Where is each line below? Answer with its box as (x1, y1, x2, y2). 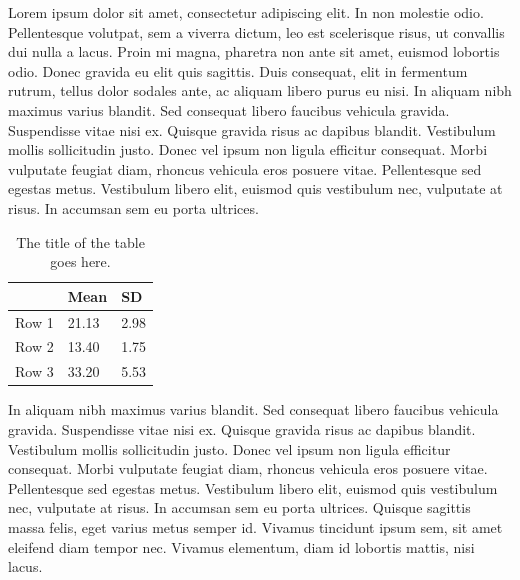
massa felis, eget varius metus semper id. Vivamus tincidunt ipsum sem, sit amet (8, 516, 503, 537)
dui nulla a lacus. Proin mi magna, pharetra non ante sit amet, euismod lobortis (8, 41, 500, 62)
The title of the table (16, 231, 145, 252)
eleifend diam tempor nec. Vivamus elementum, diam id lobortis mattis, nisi (8, 536, 475, 557)
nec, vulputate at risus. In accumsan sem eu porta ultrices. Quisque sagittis (8, 497, 471, 518)
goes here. (50, 251, 111, 272)
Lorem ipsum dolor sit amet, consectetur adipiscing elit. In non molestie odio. (8, 2, 484, 22)
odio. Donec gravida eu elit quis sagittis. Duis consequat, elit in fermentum (8, 60, 468, 81)
